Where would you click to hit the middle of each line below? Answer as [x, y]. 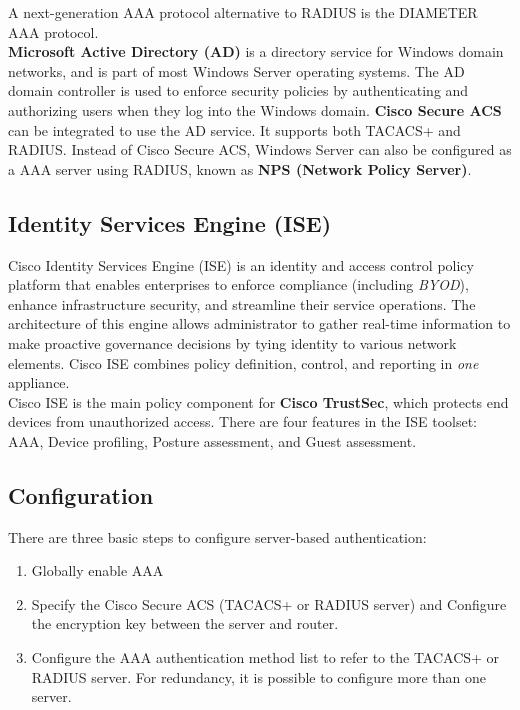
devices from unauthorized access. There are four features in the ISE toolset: [243, 421]
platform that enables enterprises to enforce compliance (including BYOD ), [238, 284]
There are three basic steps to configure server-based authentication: [217, 536]
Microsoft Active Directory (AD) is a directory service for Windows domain [256, 51]
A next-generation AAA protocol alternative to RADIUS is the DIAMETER [243, 12]
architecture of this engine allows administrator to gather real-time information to [259, 323]
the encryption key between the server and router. [185, 623]
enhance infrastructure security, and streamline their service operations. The [242, 303]
